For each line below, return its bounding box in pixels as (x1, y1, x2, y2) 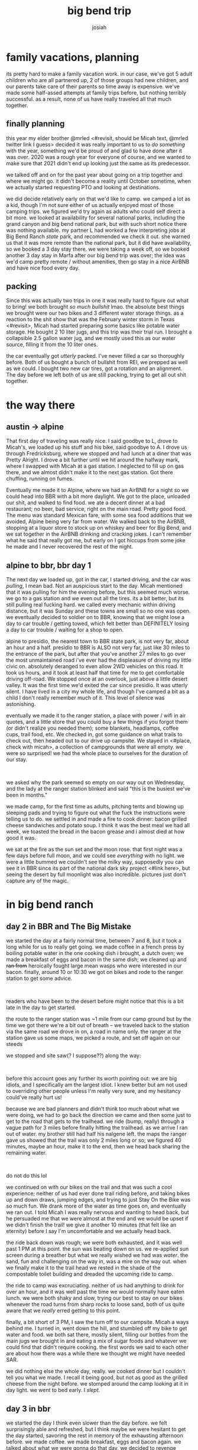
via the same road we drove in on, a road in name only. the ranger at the (6, 1028, 181, 1035)
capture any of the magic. (6, 877, 69, 885)
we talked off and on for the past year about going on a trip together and (6, 171, 183, 178)
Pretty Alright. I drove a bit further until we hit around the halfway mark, (6, 457, 180, 464)
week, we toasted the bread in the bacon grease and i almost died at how (6, 828, 185, 835)
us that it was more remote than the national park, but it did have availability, (6, 239, 192, 246)
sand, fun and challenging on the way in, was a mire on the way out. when (6, 1258, 187, 1265)
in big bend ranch (6, 898, 93, 911)
